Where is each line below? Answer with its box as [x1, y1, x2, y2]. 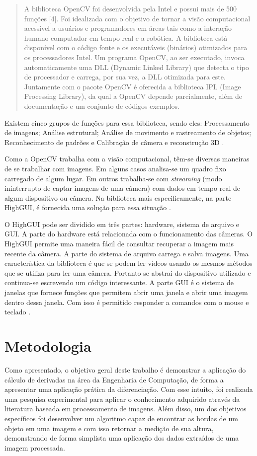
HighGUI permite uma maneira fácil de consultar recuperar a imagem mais [4, 238, 234, 249]
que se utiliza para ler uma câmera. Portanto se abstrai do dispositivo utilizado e [4, 267, 251, 278]
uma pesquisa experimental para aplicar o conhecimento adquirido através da [4, 393, 240, 404]
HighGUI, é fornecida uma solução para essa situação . [4, 202, 171, 213]
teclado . [4, 306, 31, 317]
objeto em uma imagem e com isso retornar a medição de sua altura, [4, 423, 214, 433]
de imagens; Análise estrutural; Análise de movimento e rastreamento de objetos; [4, 127, 252, 138]
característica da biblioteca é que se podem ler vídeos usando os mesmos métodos [4, 258, 253, 268]
